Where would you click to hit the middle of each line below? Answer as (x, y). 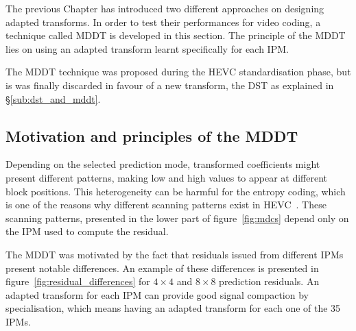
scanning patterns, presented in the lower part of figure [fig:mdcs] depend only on (177, 218)
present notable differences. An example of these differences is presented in (162, 268)
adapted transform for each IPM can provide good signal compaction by (157, 294)
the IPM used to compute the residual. (87, 231)
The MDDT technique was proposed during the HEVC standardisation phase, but (178, 72)
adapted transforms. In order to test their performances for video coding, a (163, 22)
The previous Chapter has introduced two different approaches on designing (165, 8)
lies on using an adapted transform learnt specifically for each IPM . (147, 48)
